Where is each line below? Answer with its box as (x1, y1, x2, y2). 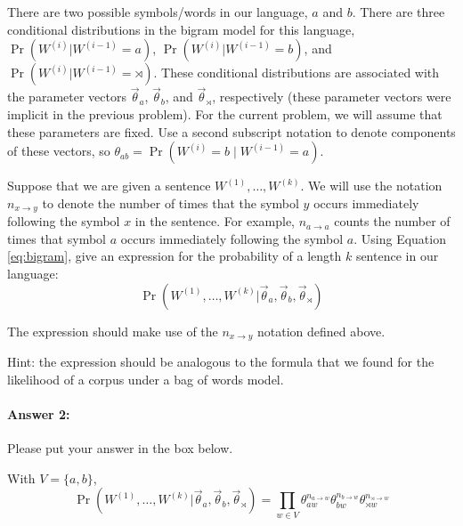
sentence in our (355, 247, 439, 265)
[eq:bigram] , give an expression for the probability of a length (7, 247, 342, 265)
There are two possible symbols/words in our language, (7, 3, 308, 20)
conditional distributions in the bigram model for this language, (7, 20, 355, 38)
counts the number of (334, 212, 451, 231)
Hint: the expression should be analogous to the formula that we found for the (7, 352, 435, 371)
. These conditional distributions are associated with (153, 63, 440, 82)
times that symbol (7, 229, 106, 247)
